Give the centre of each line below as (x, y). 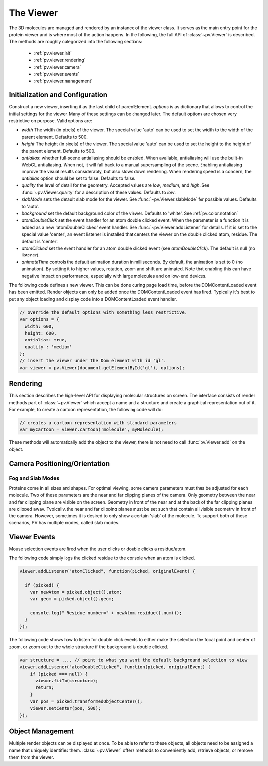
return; (45, 688)
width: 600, (39, 326)
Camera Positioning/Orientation (60, 464)
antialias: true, (46, 340)
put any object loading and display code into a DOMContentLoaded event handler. (93, 299)
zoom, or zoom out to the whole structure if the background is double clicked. (89, 647)
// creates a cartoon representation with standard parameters (98, 423)
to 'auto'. (31, 206)
